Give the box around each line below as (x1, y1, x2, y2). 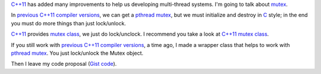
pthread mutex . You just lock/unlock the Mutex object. (11, 49, 144, 56)
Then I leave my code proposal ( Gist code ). (11, 60, 117, 68)
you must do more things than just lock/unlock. (11, 19, 126, 26)
